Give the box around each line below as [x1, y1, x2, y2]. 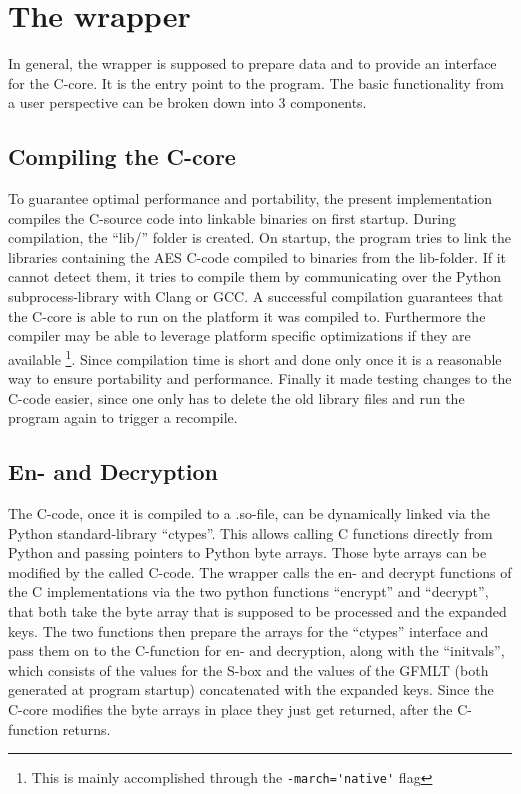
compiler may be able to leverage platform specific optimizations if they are [8, 325, 471, 346]
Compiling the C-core [8, 141, 236, 172]
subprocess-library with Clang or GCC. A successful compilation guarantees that [8, 286, 504, 307]
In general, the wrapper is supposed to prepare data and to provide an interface [8, 53, 497, 74]
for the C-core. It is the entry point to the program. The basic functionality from [8, 72, 504, 93]
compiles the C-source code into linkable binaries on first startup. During [8, 207, 457, 228]
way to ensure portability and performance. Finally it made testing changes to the [8, 368, 512, 389]
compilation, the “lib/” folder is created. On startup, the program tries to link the [8, 227, 511, 248]
